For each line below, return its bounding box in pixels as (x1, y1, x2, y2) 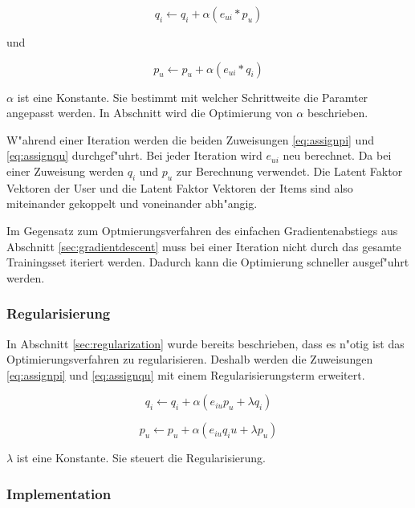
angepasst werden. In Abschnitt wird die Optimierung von (6, 104, 293, 121)
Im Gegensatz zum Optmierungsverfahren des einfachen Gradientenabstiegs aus (6, 221, 398, 238)
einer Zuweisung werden (6, 162, 124, 179)
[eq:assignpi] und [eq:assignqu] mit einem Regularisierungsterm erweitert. (6, 366, 365, 383)
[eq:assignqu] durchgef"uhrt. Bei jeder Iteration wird (6, 147, 262, 164)
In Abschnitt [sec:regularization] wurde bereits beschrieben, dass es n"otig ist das (6, 335, 405, 352)
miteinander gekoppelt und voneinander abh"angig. (6, 195, 258, 212)
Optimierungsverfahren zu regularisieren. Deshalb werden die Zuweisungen (6, 351, 373, 368)
